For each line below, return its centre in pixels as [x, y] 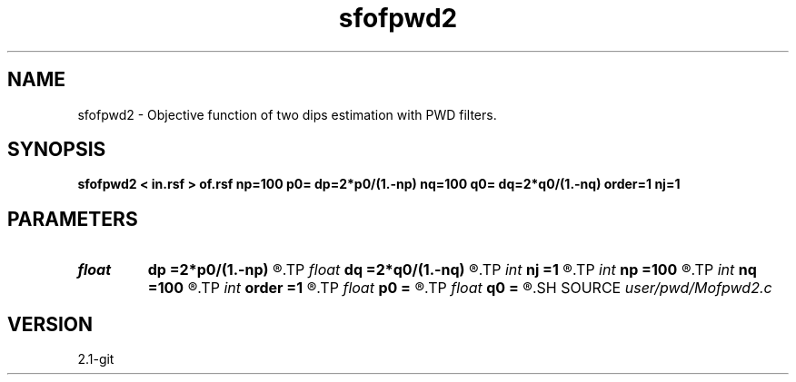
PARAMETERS [73, 219]
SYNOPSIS [57, 150]
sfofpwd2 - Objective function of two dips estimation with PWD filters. [287, 114]
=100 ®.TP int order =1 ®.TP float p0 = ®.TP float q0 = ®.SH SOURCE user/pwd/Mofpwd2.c [460, 288]
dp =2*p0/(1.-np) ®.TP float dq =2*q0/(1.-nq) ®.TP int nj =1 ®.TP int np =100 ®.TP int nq [452, 270]
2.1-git [96, 359]
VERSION [50, 324]
